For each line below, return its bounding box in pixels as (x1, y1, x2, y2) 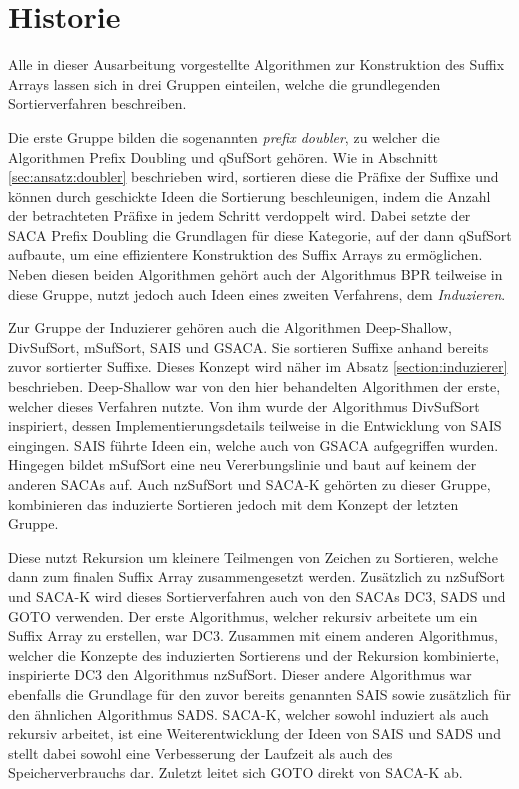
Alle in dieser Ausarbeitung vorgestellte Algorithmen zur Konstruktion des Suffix (8, 54, 505, 75)
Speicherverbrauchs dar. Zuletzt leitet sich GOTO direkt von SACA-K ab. (8, 762, 463, 783)
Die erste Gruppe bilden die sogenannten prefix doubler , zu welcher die (8, 126, 440, 147)
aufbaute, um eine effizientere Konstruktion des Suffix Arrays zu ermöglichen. (8, 244, 483, 265)
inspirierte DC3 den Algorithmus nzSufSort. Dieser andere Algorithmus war (8, 664, 472, 685)
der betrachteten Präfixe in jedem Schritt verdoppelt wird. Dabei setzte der (8, 205, 471, 226)
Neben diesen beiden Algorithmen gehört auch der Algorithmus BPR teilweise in (8, 264, 503, 285)
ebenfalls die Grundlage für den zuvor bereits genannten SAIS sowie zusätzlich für (8, 683, 512, 704)
